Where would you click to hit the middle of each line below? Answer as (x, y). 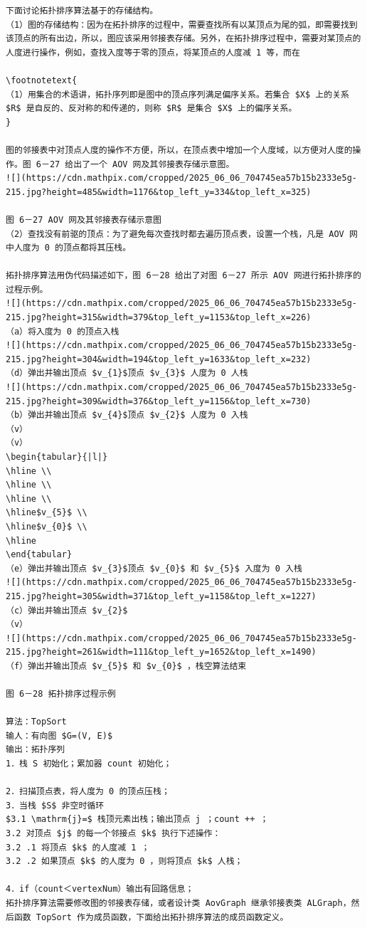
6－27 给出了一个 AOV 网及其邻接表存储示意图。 (135, 164)
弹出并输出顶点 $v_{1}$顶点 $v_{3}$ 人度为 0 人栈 (138, 373)
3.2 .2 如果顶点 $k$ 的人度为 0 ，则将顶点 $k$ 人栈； (124, 861)
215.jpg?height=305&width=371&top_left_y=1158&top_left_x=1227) (161, 596)
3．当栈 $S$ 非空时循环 (55, 805)
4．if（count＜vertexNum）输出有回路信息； (100, 889)
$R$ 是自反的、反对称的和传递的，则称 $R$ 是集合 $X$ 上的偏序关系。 (151, 109)
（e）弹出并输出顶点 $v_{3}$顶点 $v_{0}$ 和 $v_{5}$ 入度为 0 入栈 (154, 568)
